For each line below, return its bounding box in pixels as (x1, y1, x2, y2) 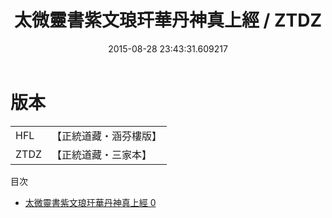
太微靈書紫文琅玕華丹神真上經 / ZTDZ (13, 9, 323, 32)
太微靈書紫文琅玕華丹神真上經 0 (24, 196, 157, 208)
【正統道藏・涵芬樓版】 (51, 129, 163, 143)
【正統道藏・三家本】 (51, 147, 153, 161)
